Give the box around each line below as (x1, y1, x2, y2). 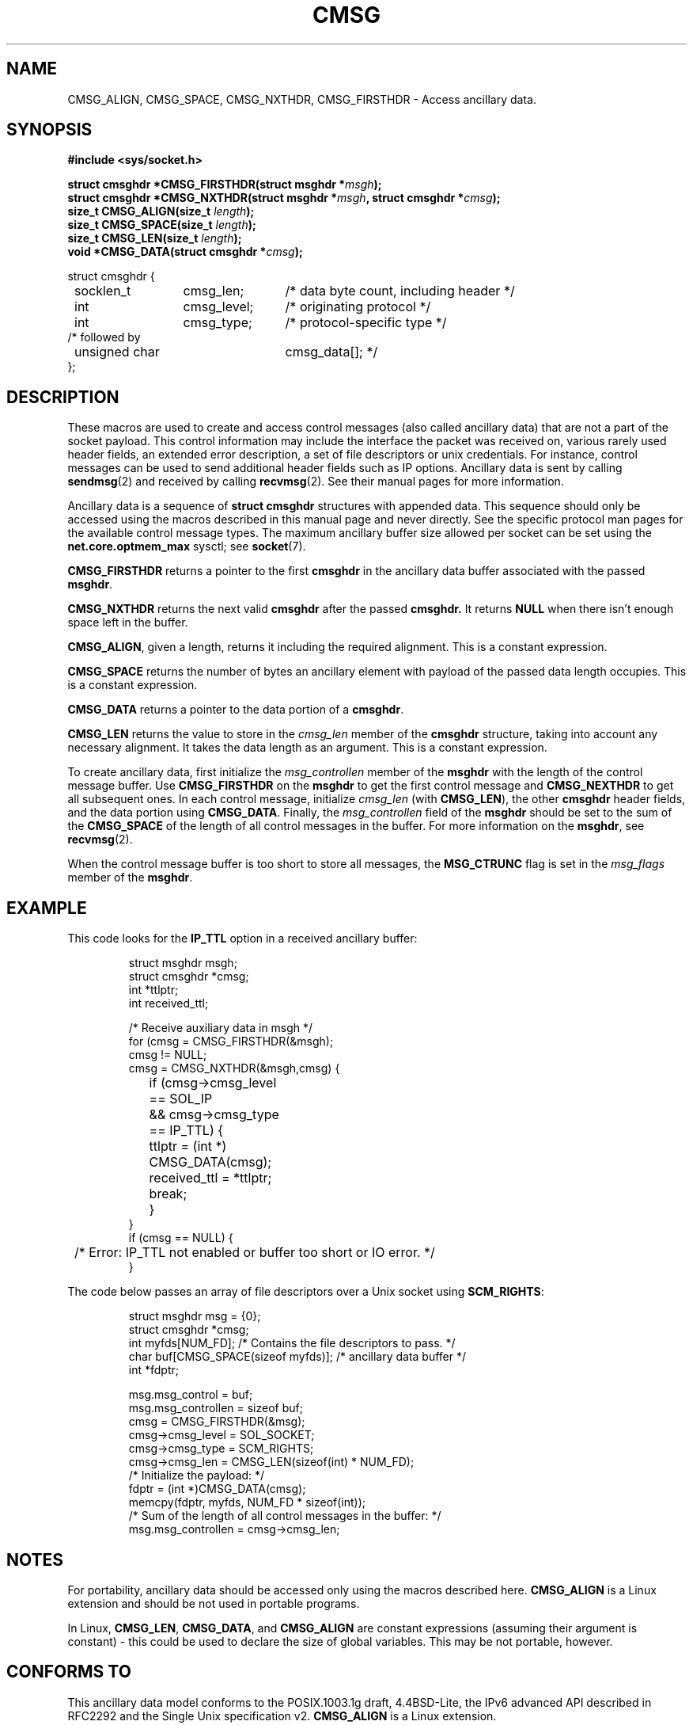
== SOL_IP (149, 1091, 213, 1107)
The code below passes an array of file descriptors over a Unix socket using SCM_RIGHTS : (67, 1285, 544, 1299)
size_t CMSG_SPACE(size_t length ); (67, 218, 256, 232)
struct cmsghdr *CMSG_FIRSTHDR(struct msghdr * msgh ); (67, 177, 382, 192)
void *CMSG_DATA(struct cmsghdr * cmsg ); (67, 245, 303, 259)
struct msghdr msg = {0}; (128, 1309, 261, 1323)
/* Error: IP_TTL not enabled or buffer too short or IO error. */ (74, 1244, 435, 1261)
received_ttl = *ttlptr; (149, 1170, 272, 1186)
